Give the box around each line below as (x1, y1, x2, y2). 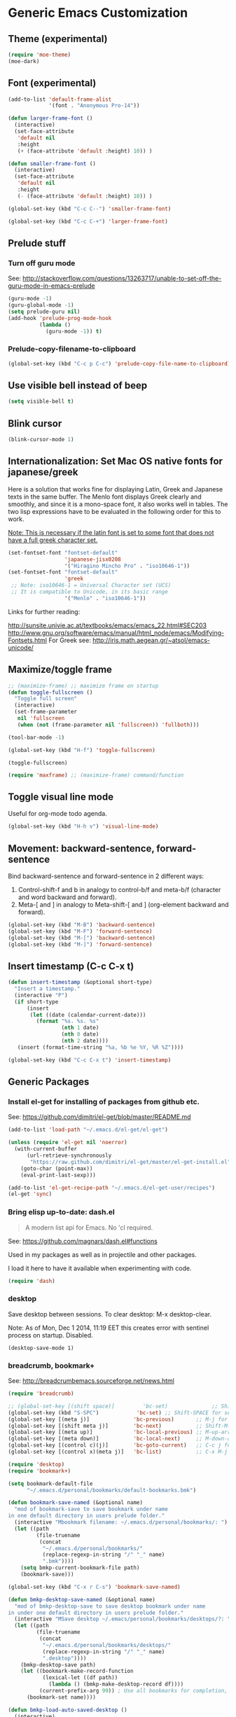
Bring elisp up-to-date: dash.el (8, 1207, 115, 1217)
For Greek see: (48, 636, 92, 644)
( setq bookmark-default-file (8, 1480, 93, 1487)
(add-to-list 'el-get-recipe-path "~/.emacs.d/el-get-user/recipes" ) (8, 1184, 216, 1191)
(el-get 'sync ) (8, 1190, 53, 1198)
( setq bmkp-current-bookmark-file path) (20, 1564, 140, 1571)
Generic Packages (8, 1076, 90, 1088)
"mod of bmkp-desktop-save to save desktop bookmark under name (14, 1602, 206, 1610)
